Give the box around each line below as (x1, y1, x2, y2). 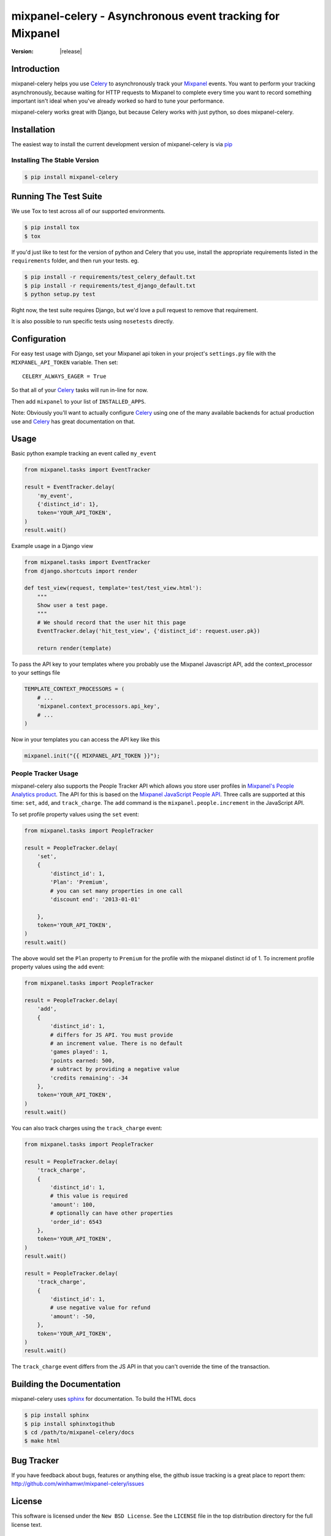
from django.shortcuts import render (24, 567, 138, 574)
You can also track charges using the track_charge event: (11, 1124, 162, 1132)
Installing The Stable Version (11, 156, 99, 165)
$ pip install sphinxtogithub (24, 1420, 115, 1427)
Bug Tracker (11, 1455, 59, 1465)
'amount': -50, (50, 1312, 96, 1320)
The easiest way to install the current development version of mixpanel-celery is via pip (11, 141, 233, 148)
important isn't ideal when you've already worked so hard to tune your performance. (11, 97, 225, 104)
